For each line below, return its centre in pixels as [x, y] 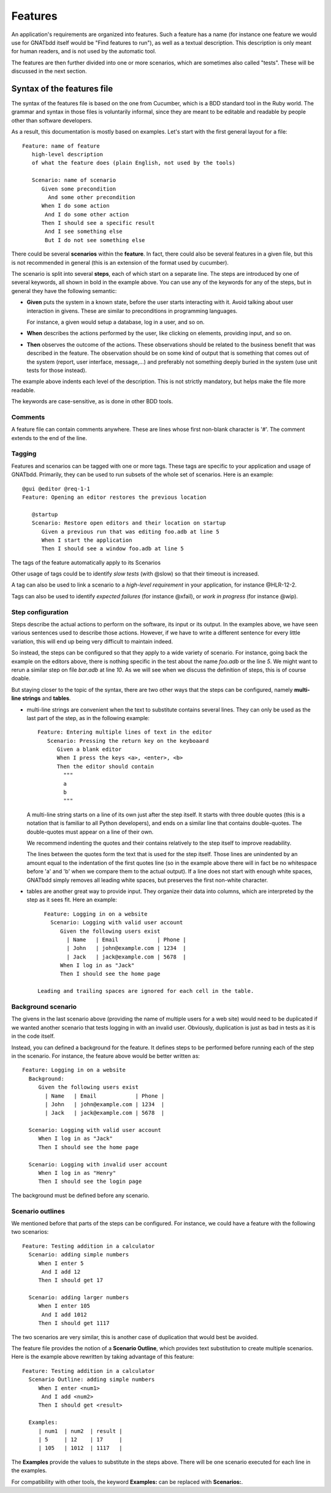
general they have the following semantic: [64, 291]
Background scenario [44, 1007]
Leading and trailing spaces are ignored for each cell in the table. [146, 991]
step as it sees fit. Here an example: [72, 900]
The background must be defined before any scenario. [80, 1195]
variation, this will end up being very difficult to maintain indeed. [92, 641]
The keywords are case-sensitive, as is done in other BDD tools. [92, 401]
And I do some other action [87, 214]
